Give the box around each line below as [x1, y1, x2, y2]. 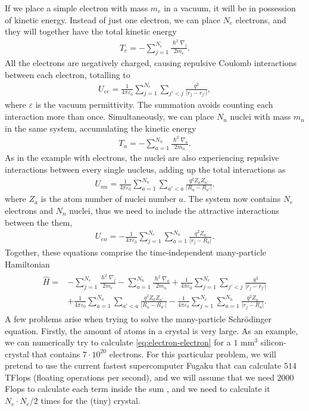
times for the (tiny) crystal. [40, 394, 141, 407]
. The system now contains [183, 192, 281, 205]
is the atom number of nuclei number [40, 192, 176, 205]
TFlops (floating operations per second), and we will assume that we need [5, 370, 274, 383]
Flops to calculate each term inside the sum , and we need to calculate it [5, 382, 270, 395]
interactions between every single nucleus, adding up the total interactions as [5, 163, 286, 175]
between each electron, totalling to [5, 68, 130, 81]
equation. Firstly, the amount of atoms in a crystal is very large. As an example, [5, 324, 298, 337]
